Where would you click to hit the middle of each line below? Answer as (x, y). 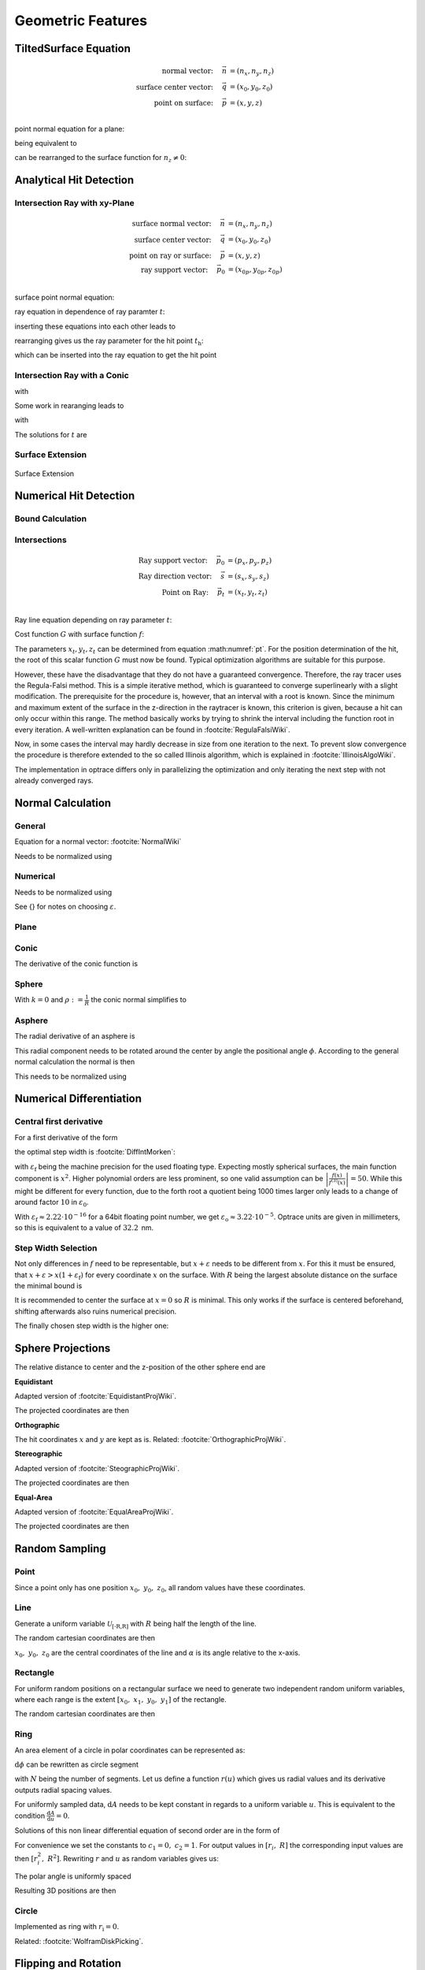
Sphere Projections (63, 1349)
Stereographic (39, 1454)
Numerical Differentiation (78, 1099)
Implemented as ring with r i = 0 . (67, 1927)
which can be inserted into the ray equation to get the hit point (116, 355)
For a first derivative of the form (66, 1137)
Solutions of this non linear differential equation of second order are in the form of (147, 1831)
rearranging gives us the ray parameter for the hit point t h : (109, 341)
